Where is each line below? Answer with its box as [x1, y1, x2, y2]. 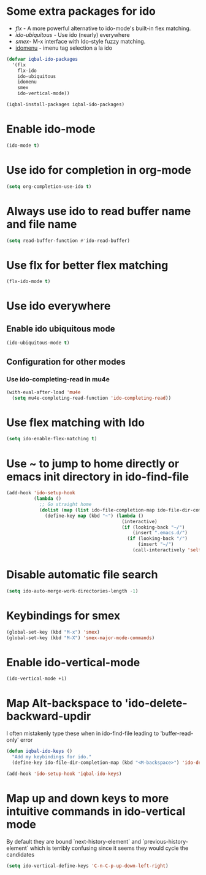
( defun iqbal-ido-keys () [6, 748, 72, 755]
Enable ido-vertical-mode [6, 655, 140, 669]
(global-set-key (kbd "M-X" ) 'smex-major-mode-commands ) [6, 634, 155, 641]
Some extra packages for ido [6, 4, 156, 18]
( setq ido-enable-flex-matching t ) [6, 436, 97, 442]
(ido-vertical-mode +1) [6, 675, 67, 682]
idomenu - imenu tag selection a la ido [15, 44, 112, 52]
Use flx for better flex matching [6, 258, 169, 272]
